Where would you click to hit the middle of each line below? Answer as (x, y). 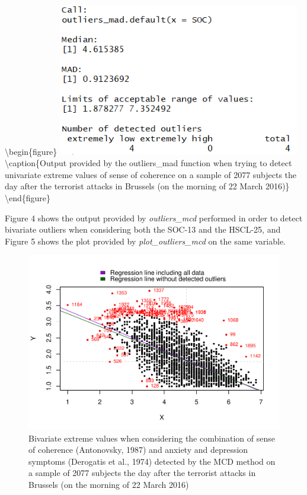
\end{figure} (28, 198)
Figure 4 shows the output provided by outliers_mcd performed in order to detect (154, 218)
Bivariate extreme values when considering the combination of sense (152, 438)
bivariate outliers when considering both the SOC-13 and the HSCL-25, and (143, 229)
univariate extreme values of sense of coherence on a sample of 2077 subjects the (151, 174)
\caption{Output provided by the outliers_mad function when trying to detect (148, 163)
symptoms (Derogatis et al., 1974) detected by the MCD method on (152, 461)
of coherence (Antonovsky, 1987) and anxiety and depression (138, 450)
